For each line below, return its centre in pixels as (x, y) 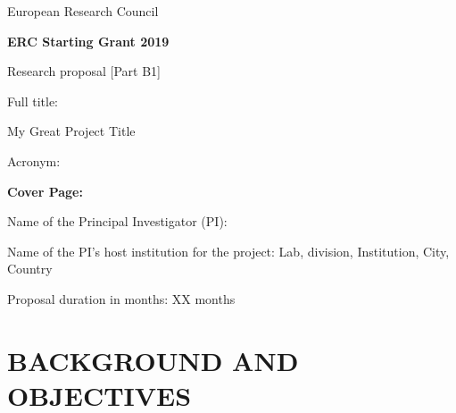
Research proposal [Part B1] (84, 71)
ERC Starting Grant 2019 (88, 41)
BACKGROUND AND (153, 360)
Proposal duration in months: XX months (121, 298)
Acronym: (34, 160)
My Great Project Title (71, 131)
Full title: (33, 101)
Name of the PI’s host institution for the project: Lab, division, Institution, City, (228, 251)
